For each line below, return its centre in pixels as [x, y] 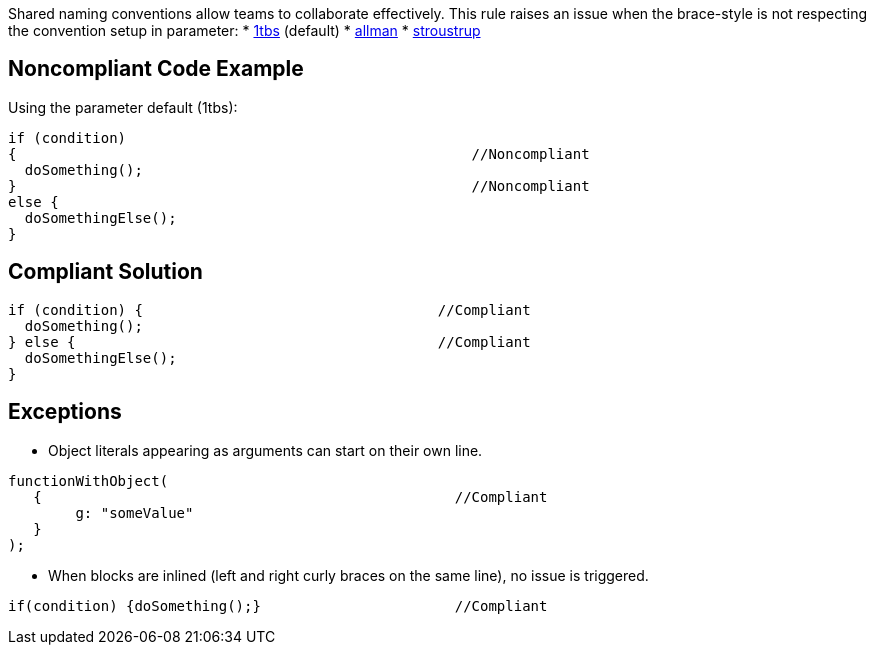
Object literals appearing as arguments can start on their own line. [265, 450]
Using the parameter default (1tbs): [123, 107]
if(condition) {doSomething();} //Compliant [278, 605]
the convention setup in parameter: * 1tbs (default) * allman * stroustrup [244, 30]
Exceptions [65, 412]
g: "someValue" [134, 512]
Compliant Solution [105, 272]
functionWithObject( [88, 480]
